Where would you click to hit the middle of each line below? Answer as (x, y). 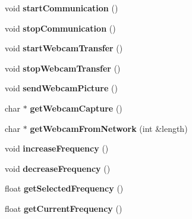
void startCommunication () (62, 8)
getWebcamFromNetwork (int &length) (109, 128)
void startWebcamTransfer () (64, 48)
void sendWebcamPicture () (61, 88)
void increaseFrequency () (57, 148)
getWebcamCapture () (76, 108)
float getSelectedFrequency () (64, 188)
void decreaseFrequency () (58, 168)
